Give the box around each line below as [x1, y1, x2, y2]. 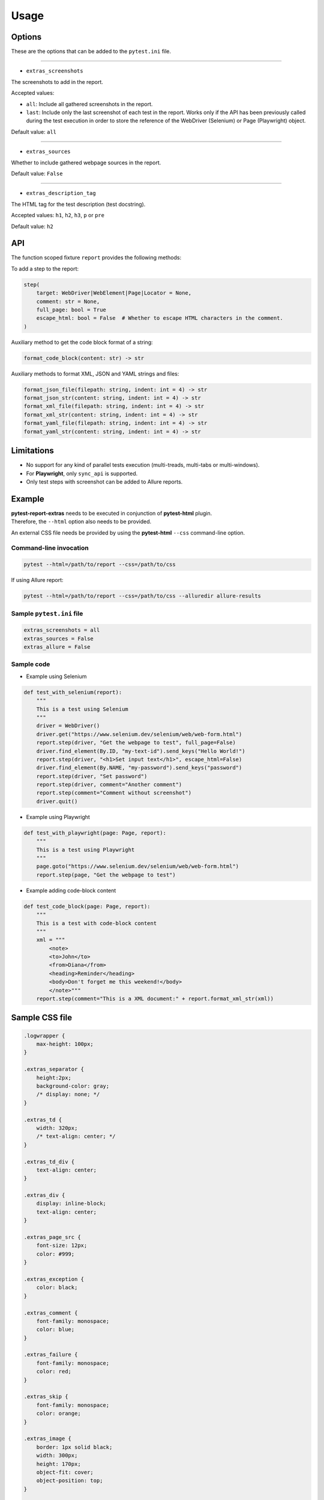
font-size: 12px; [36, 1242, 88, 1249]
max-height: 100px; [36, 1041, 94, 1048]
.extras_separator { [23, 1066, 84, 1073]
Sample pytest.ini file [11, 609, 83, 617]
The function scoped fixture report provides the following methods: [11, 254, 182, 261]
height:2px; [36, 1074, 72, 1081]
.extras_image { [23, 1435, 72, 1442]
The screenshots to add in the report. [11, 78, 103, 85]
